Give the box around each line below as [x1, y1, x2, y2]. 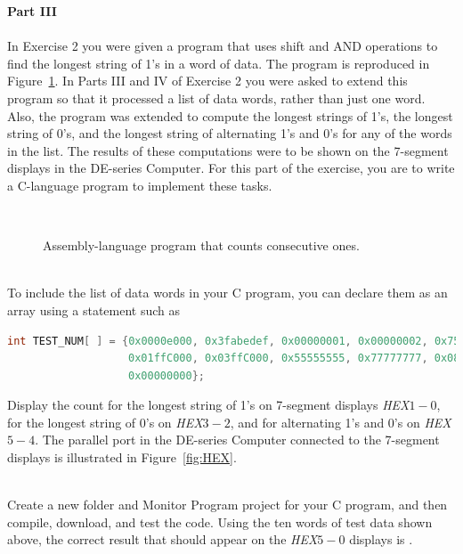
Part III [7, 2, 57, 20]
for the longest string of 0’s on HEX [7, 412, 203, 431]
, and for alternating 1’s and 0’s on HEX [230, 412, 451, 431]
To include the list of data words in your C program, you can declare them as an [7, 283, 448, 302]
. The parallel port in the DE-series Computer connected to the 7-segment [35, 430, 440, 449]
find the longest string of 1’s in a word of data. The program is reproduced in [7, 53, 430, 72]
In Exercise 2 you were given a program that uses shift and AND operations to [7, 37, 438, 55]
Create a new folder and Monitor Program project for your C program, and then [7, 495, 448, 514]
